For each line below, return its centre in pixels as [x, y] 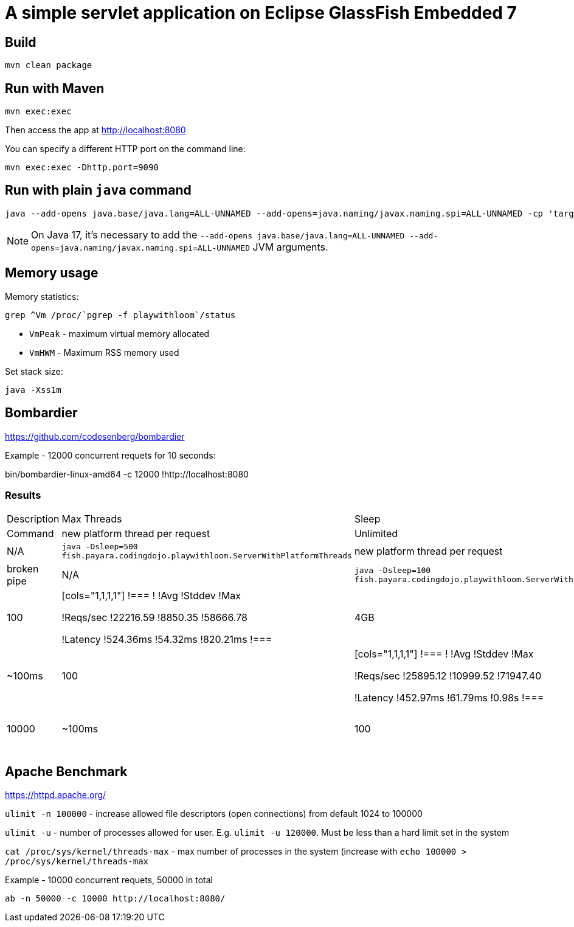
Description [33, 519]
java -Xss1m [33, 390]
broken [23, 569]
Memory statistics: [42, 296]
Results [23, 495]
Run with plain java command [98, 190]
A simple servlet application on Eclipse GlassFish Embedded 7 [261, 13]
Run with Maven [55, 88]
